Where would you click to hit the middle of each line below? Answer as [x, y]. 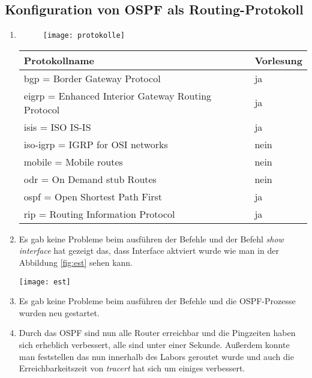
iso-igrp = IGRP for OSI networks [96, 144]
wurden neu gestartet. [59, 312]
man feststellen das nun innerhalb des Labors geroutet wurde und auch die [156, 356]
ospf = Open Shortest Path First [93, 196]
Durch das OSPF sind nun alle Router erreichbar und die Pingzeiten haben [157, 333]
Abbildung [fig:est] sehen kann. [76, 262]
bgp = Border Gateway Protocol [92, 78]
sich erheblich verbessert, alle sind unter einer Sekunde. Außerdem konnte [154, 345]
